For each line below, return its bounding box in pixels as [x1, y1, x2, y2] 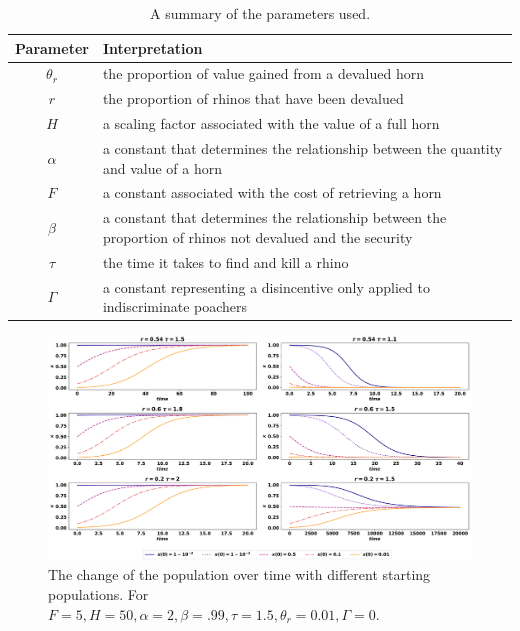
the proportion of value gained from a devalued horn [102, 63, 424, 84]
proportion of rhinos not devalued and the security [102, 226, 413, 247]
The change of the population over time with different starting [48, 564, 431, 585]
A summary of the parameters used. [149, 3, 371, 23]
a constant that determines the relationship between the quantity [102, 137, 503, 158]
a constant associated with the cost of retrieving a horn [102, 182, 442, 203]
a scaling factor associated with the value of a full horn [102, 113, 440, 134]
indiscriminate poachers [102, 296, 248, 317]
